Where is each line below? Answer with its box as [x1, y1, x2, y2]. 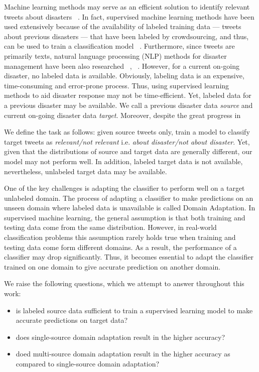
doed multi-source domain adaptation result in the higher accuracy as [16, 348, 230, 359]
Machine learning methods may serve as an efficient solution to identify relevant [4, 2, 250, 12]
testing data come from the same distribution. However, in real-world [4, 222, 217, 232]
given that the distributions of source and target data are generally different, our [4, 146, 252, 157]
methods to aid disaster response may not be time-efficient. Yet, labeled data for [4, 90, 251, 100]
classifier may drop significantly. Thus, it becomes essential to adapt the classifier [4, 252, 253, 262]
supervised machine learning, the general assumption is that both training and [4, 212, 245, 222]
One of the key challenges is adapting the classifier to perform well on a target [4, 183, 245, 193]
